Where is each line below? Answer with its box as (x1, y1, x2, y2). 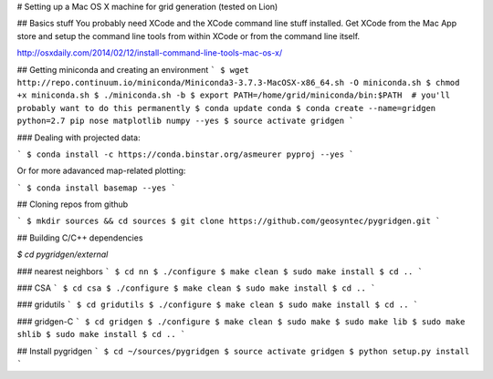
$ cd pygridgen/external (16, 249, 109, 260)
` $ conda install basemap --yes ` (16, 182, 177, 193)
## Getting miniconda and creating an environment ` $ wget (16, 64, 250, 75)
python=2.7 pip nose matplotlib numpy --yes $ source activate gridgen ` (16, 116, 355, 127)
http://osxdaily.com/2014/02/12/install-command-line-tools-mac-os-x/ (16, 47, 283, 58)
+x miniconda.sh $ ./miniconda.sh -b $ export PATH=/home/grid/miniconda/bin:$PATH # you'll (16, 90, 451, 100)
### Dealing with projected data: (16, 132, 141, 143)
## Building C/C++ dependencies (16, 232, 143, 243)
